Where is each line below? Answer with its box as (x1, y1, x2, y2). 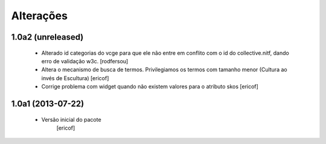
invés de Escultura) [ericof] (41, 74, 109, 81)
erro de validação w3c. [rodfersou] (41, 57, 129, 64)
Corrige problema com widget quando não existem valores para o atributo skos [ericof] (41, 83, 259, 90)
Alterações (11, 9, 68, 22)
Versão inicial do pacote (41, 116, 102, 123)
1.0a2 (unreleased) (11, 32, 84, 42)
